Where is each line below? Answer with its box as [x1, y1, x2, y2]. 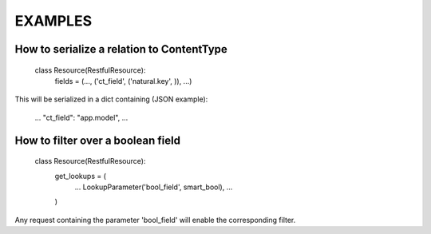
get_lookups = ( [54, 171, 107, 180]
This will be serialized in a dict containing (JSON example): [14, 94, 208, 104]
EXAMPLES [14, 12, 92, 30]
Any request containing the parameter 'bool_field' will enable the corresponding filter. [14, 215, 296, 224]
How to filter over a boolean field [14, 133, 181, 147]
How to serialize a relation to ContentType [14, 42, 227, 56]
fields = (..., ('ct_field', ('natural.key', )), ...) [54, 76, 192, 85]
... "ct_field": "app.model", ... [34, 113, 129, 122]
